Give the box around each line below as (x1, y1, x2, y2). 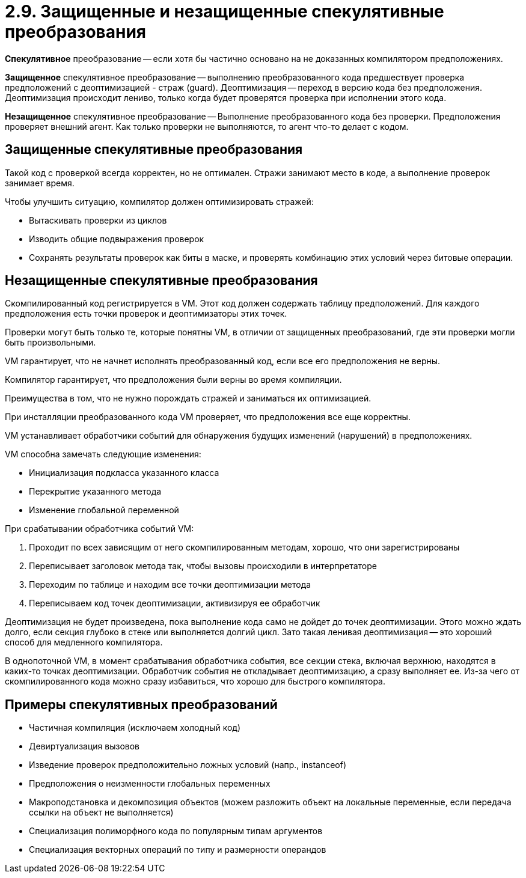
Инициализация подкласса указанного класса (29, 468, 219, 478)
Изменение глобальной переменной (29, 505, 179, 516)
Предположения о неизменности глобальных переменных (29, 778, 271, 789)
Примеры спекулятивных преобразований (5, 697, 278, 712)
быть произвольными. (5, 337, 96, 348)
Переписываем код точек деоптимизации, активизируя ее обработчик (29, 598, 320, 609)
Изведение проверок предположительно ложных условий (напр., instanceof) (29, 760, 347, 770)
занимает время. (5, 177, 75, 188)
